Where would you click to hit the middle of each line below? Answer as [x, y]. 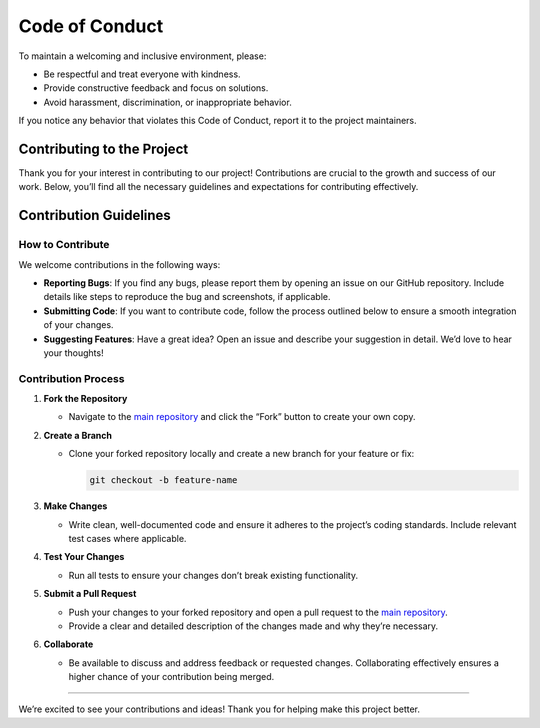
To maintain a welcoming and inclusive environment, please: [142, 56]
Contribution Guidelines [95, 215]
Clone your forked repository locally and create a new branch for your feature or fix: [241, 454]
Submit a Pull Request [90, 594]
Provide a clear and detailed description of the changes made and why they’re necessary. [253, 626]
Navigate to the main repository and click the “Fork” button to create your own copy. [242, 417]
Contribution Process [71, 378]
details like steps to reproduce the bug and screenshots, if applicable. [187, 297]
